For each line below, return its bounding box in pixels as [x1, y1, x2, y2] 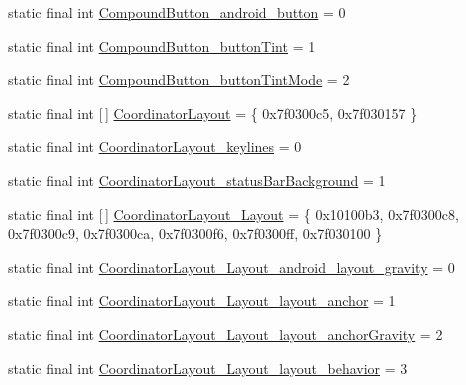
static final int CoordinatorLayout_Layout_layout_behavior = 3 [8, 357, 408, 378]
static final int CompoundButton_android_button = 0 [8, 2, 346, 22]
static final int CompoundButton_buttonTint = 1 [8, 35, 316, 56]
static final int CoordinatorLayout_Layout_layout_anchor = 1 [8, 290, 396, 311]
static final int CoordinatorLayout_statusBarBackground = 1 [8, 169, 386, 190]
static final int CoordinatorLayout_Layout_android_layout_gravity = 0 [8, 256, 455, 277]
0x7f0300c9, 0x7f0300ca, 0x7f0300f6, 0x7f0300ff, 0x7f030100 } [8, 223, 383, 244]
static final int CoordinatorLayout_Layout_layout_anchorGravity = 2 [8, 323, 443, 344]
